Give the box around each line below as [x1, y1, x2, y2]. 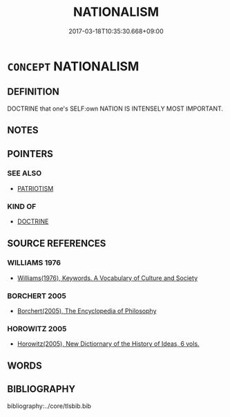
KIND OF [7, 201, 37, 211]
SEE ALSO [7, 169, 42, 178]
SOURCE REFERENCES [7, 237, 106, 249]
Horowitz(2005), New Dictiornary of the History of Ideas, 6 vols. [17, 340, 200, 348]
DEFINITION [7, 86, 60, 98]
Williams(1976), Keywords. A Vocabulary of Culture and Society [17, 274, 198, 282]
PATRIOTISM [17, 184, 54, 192]
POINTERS [7, 148, 54, 160]
